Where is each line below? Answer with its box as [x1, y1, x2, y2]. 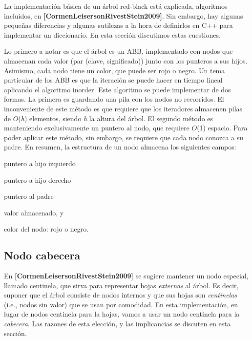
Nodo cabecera [4, 248, 81, 263]
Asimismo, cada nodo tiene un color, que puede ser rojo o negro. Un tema [4, 65, 225, 75]
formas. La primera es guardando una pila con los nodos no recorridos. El [4, 94, 224, 104]
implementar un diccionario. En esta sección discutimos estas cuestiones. [4, 29, 221, 40]
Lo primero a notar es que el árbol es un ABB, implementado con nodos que [4, 46, 233, 56]
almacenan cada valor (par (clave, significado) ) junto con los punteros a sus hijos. [4, 55, 248, 65]
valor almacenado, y [4, 207, 64, 217]
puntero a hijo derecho [4, 174, 71, 185]
